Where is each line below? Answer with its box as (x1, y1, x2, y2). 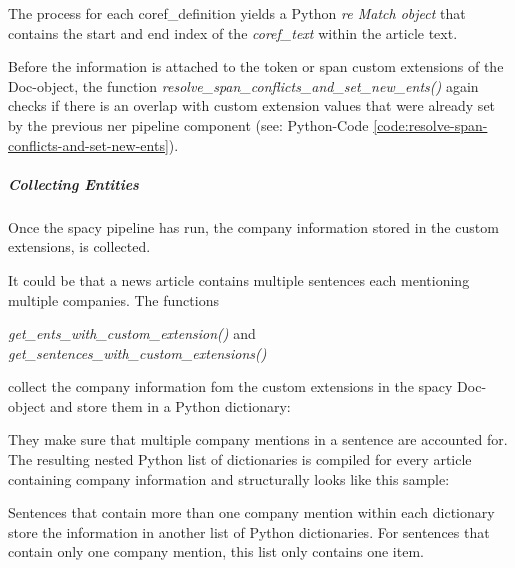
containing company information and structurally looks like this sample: (8, 468, 450, 489)
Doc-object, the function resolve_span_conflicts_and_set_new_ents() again (8, 75, 479, 96)
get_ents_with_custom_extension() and (8, 323, 256, 344)
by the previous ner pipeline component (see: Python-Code (8, 114, 369, 135)
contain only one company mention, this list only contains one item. (8, 541, 424, 562)
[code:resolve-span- (373, 114, 488, 135)
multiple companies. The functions (8, 289, 219, 310)
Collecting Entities (8, 173, 139, 194)
